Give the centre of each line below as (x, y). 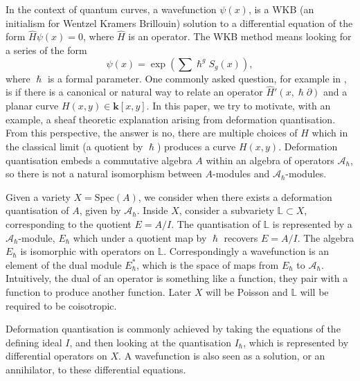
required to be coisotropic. (61, 305)
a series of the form (46, 50)
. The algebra (326, 237)
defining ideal (34, 342)
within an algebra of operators (270, 160)
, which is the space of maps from (208, 264)
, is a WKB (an (281, 9)
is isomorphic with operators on (88, 251)
